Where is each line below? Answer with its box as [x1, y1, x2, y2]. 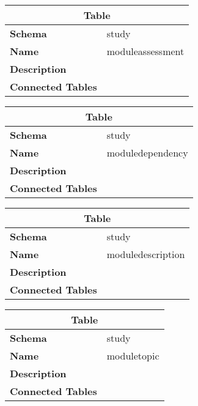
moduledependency [106, 146, 188, 160]
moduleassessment [106, 44, 185, 58]
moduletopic [106, 349, 159, 363]
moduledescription [106, 247, 185, 261]
